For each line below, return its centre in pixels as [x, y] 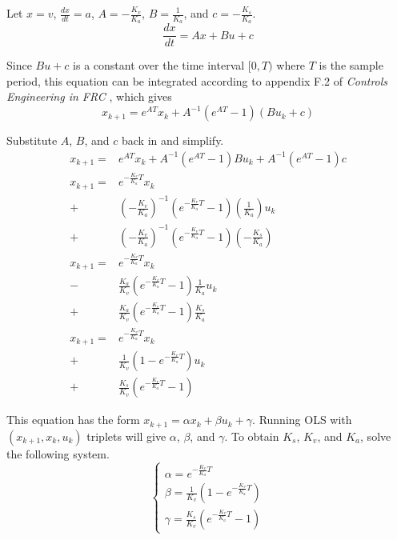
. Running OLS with [302, 420]
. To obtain [252, 436]
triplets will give [126, 436]
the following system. [58, 453]
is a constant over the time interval [159, 65]
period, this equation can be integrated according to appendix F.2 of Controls [197, 80]
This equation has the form [73, 420]
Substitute [32, 140]
